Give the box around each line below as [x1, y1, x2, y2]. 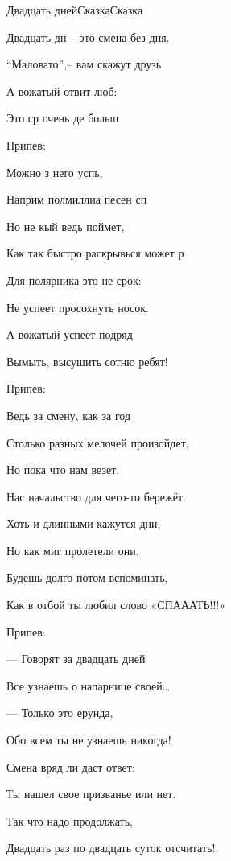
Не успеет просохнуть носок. [6, 299, 150, 315]
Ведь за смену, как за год [6, 406, 131, 423]
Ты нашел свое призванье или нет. [6, 785, 176, 802]
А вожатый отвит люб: [6, 82, 118, 99]
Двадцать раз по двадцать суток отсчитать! [6, 839, 216, 856]
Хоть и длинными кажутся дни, [6, 515, 161, 532]
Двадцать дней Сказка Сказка [6, 2, 143, 18]
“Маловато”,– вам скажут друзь [6, 56, 162, 72]
